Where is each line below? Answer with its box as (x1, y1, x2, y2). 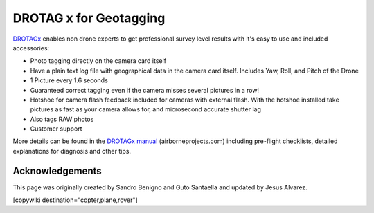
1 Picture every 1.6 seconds (30, 76, 109, 84)
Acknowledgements (12, 165, 102, 176)
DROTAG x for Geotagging (12, 10, 166, 26)
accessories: (12, 44, 50, 52)
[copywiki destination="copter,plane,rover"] (12, 196, 138, 204)
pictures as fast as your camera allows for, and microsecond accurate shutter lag (30, 105, 261, 113)
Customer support (30, 124, 82, 133)
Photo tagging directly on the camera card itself (30, 57, 166, 65)
